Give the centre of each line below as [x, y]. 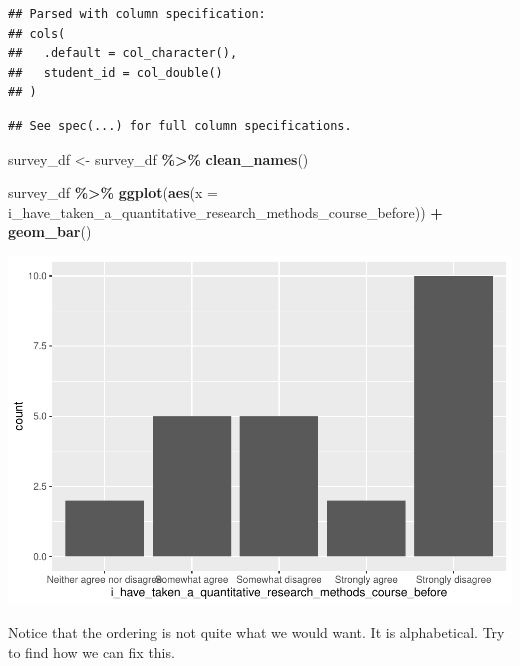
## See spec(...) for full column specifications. [180, 125]
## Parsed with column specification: [137, 14]
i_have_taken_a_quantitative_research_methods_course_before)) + [225, 211]
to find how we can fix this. [91, 652]
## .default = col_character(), [123, 53]
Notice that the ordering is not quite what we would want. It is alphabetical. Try [256, 632]
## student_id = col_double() [115, 72]
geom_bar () [50, 231]
